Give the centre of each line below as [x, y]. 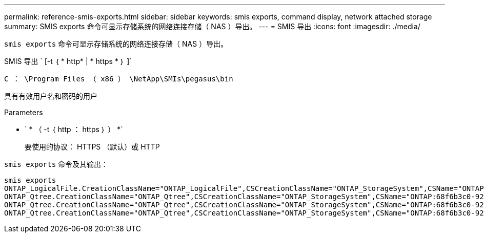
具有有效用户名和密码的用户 [51, 96]
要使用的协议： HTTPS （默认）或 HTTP [92, 147]
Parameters [24, 112]
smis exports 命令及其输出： [56, 164]
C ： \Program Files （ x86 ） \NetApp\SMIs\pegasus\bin [119, 79]
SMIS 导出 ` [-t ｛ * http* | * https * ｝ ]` [68, 61]
